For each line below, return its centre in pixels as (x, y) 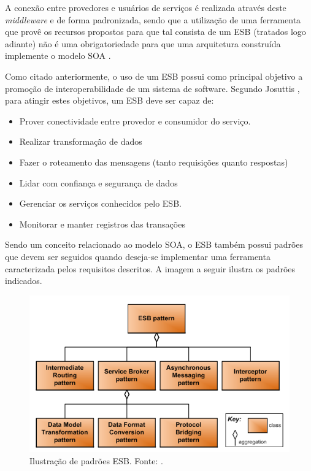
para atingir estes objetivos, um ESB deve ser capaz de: (109, 100)
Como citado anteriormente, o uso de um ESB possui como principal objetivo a (154, 76)
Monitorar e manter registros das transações (102, 224)
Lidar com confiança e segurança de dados (98, 182)
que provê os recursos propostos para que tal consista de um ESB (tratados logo (155, 32)
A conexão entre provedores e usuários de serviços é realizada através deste (146, 7)
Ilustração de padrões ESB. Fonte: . (96, 460)
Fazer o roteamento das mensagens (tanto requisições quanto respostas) (154, 162)
